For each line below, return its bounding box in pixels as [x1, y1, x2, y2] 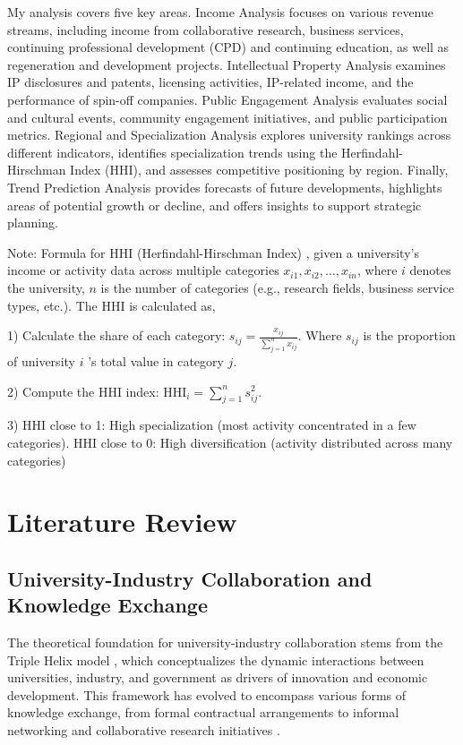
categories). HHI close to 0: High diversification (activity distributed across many [7, 432, 453, 451]
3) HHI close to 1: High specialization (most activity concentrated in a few [7, 415, 416, 434]
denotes [409, 261, 451, 279]
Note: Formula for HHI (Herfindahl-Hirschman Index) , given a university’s [7, 243, 419, 261]
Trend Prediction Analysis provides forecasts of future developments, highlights [7, 177, 442, 196]
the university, [7, 278, 85, 296]
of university [7, 351, 75, 370]
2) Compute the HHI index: [7, 381, 159, 400]
